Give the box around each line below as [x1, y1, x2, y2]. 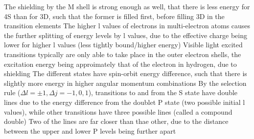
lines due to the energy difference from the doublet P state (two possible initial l [4, 97, 245, 107]
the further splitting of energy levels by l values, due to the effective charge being [4, 30, 247, 40]
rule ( [4, 87, 21, 98]
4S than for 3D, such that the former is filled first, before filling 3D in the [4, 11, 225, 21]
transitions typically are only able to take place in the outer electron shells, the [4, 49, 241, 59]
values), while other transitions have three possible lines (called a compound [4, 106, 232, 117]
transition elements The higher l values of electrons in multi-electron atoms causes [4, 20, 251, 31]
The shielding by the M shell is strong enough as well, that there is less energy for [4, 1, 250, 11]
